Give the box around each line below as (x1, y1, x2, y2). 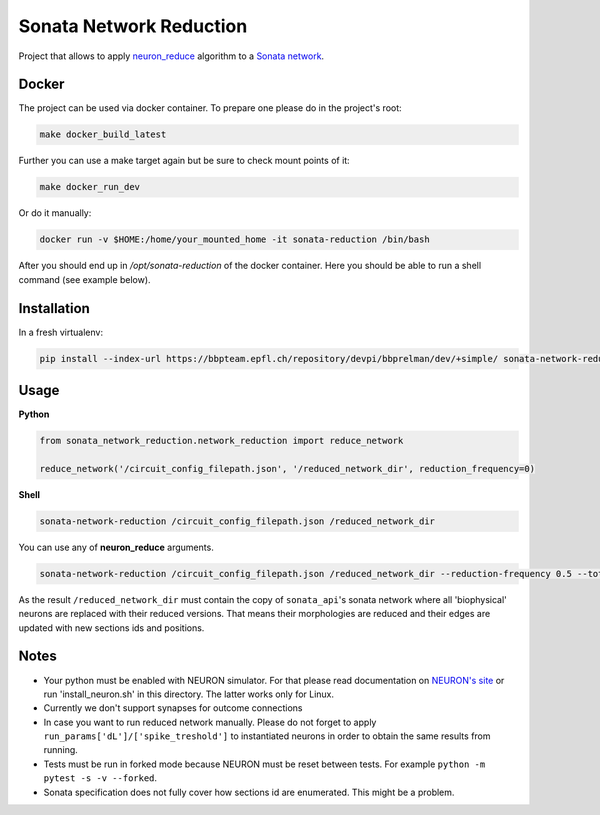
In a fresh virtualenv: (18, 326, 104, 338)
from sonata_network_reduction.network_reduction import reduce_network (39, 435, 404, 447)
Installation (18, 300, 90, 317)
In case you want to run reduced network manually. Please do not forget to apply (43, 716, 377, 728)
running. (43, 744, 79, 756)
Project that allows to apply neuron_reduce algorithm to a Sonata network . (18, 50, 325, 62)
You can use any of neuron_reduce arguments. (18, 541, 214, 553)
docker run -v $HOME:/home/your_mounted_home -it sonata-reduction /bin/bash (39, 234, 430, 245)
